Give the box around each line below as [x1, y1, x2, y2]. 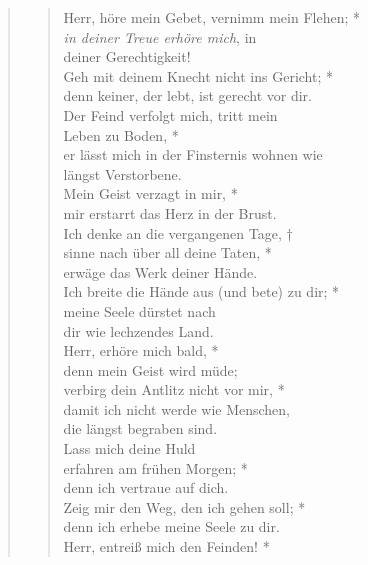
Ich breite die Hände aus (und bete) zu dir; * [63, 281, 340, 302]
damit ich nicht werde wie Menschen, [63, 398, 291, 419]
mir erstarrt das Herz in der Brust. [63, 202, 277, 223]
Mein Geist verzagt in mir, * [63, 183, 238, 204]
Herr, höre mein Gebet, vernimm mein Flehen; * [63, 7, 360, 27]
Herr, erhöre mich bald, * [63, 340, 219, 361]
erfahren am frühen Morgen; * [63, 457, 248, 478]
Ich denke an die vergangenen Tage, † [63, 222, 293, 243]
